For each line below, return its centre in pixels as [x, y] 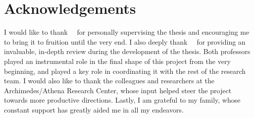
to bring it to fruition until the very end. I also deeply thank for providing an [125, 41]
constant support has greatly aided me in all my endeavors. [94, 109]
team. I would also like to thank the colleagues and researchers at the [109, 81]
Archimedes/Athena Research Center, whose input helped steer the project [118, 90]
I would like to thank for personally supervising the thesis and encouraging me [127, 32]
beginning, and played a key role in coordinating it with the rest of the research [125, 71]
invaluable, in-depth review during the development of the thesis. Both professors [127, 51]
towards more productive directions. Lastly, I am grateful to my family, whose [122, 100]
